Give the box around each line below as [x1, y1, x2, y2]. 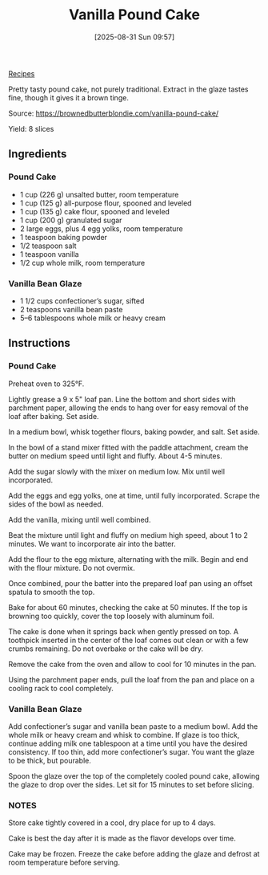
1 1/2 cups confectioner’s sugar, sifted [19, 295, 145, 306]
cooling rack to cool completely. [8, 683, 114, 693]
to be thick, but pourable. [8, 755, 92, 765]
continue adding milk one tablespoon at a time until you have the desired [8, 739, 248, 748]
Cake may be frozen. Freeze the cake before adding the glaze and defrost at [8, 849, 260, 859]
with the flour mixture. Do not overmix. [8, 563, 135, 572]
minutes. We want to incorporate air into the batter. [8, 539, 176, 548]
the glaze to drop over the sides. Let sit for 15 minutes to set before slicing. [8, 779, 254, 789]
